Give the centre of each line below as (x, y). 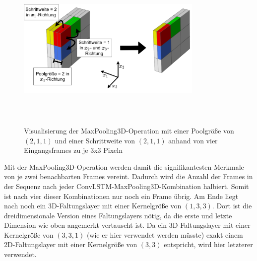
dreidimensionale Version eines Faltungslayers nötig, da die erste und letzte (118, 215)
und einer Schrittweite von (95, 140)
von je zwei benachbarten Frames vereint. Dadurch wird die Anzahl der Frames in (128, 176)
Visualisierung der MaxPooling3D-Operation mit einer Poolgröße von (129, 130)
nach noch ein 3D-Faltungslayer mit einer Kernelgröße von (93, 206)
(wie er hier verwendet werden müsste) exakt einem (165, 234)
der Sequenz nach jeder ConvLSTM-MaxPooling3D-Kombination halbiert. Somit (127, 186)
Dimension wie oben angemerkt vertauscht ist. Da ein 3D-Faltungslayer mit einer (127, 225)
